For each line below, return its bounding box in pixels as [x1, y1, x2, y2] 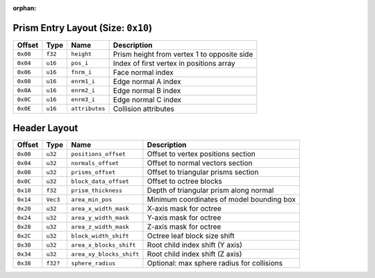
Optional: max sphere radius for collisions [147, 259, 283, 268]
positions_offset [71, 150, 126, 157]
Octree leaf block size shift [147, 231, 235, 241]
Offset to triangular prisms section [147, 167, 259, 177]
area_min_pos [71, 196, 112, 203]
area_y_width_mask [71, 214, 130, 221]
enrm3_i [71, 96, 95, 103]
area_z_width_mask [71, 223, 130, 230]
